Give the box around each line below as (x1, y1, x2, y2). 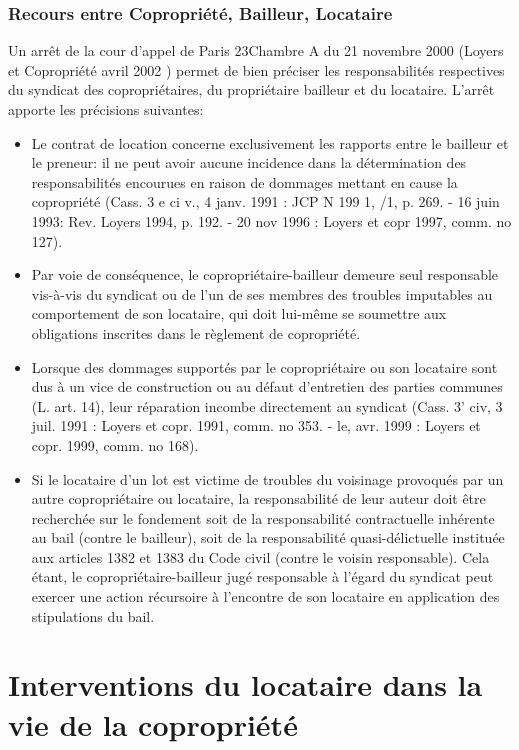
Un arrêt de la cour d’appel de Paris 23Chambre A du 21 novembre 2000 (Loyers (8, 40, 504, 61)
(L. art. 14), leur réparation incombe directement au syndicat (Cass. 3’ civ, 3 (31, 395, 503, 416)
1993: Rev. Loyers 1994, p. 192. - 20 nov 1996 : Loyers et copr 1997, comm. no (31, 210, 512, 231)
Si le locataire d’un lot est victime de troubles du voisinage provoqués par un (31, 468, 504, 489)
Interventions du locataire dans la (8, 664, 483, 705)
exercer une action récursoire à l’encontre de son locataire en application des (31, 586, 500, 607)
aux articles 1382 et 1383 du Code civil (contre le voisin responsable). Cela (31, 546, 490, 567)
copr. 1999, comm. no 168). (31, 434, 199, 455)
